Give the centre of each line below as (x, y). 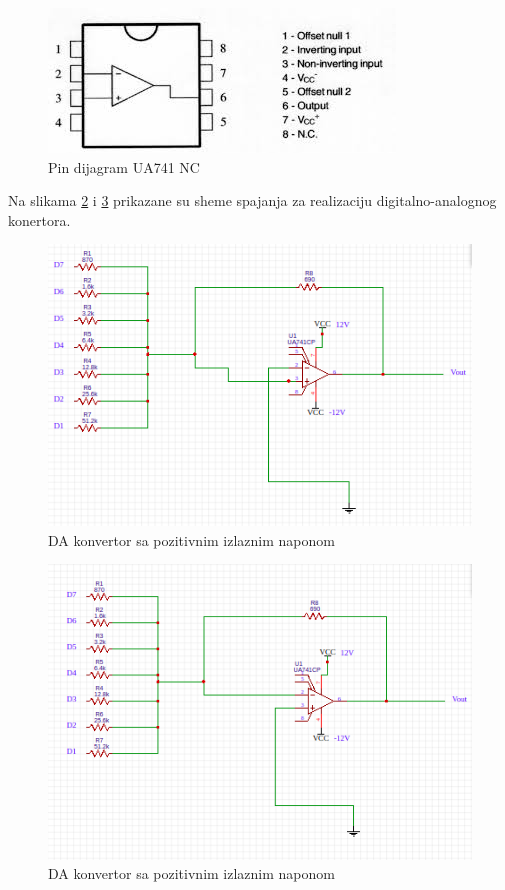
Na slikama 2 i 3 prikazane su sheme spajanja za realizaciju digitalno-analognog (252, 200)
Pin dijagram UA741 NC (124, 166)
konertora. (39, 219)
